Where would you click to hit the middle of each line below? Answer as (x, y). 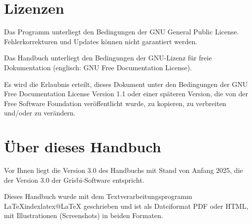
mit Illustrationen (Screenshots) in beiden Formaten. (84, 215)
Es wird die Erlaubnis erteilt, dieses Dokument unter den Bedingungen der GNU (126, 84)
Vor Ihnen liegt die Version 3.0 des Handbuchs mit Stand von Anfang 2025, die (124, 170)
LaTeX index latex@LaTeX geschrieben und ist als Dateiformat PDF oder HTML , (126, 206)
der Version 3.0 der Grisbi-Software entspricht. (74, 180)
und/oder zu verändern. (40, 113)
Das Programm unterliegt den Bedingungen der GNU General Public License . (122, 32)
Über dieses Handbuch (83, 147)
